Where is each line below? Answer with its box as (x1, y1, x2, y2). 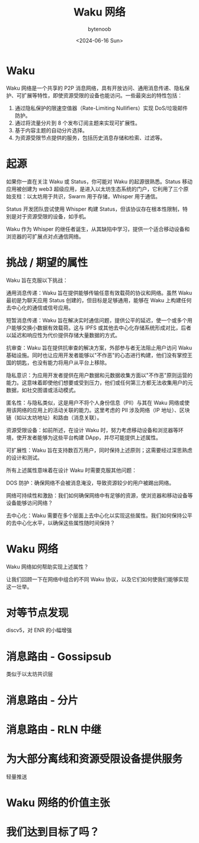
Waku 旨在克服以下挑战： (6, 277, 68, 284)
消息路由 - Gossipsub (6, 649, 111, 663)
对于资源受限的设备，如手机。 (16, 213, 89, 220)
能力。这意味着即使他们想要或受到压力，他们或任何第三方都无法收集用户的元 (6, 379, 193, 386)
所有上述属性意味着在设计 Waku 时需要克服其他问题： (6, 467, 137, 474)
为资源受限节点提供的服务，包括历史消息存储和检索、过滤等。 (14, 134, 166, 141)
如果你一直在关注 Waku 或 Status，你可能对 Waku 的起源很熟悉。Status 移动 (6, 178, 192, 185)
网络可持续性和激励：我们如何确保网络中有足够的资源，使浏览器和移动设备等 (6, 492, 193, 499)
